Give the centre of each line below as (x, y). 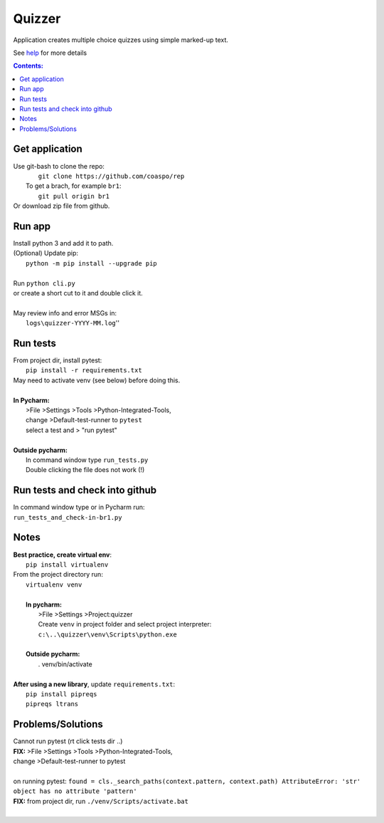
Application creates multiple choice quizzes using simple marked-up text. (121, 40)
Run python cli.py (44, 283)
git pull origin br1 (74, 196)
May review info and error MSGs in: (65, 313)
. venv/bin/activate (65, 664)
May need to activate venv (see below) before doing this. (97, 380)
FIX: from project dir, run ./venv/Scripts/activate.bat (101, 801)
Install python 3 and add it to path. (63, 243)
